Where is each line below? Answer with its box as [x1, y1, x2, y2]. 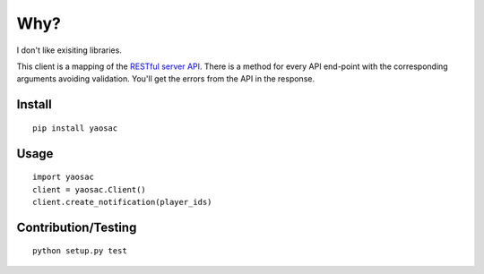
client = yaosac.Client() [32, 184, 147, 194]
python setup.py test [32, 246, 127, 256]
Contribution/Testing [16, 219, 137, 235]
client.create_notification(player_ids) [32, 197, 212, 207]
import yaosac [32, 172, 94, 183]
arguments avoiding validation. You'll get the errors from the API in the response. [16, 73, 315, 84]
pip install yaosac [32, 123, 118, 133]
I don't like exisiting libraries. [16, 45, 123, 56]
